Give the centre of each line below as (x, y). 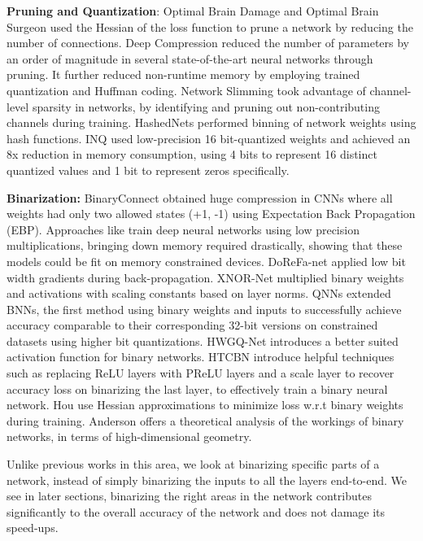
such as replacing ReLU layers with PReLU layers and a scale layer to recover (201, 373)
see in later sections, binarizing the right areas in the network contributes (189, 496)
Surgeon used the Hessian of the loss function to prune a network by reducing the (210, 26)
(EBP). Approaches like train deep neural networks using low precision (183, 229)
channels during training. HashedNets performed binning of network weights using (211, 122)
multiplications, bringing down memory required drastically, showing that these (205, 245)
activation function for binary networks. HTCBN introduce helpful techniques (201, 357)
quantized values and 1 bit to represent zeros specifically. (148, 170)
